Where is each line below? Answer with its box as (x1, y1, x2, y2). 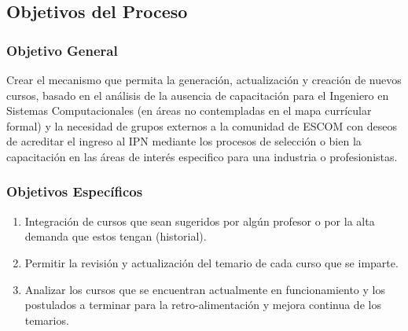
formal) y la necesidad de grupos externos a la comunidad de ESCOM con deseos (6, 117, 397, 134)
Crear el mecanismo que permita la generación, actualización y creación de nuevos (6, 72, 402, 87)
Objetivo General (6, 40, 118, 60)
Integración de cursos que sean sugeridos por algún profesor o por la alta (24, 212, 375, 229)
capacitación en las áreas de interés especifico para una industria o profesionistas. (6, 148, 398, 164)
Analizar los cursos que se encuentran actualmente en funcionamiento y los (24, 281, 385, 297)
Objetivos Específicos (6, 182, 143, 201)
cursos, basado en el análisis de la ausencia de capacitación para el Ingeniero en (6, 86, 389, 103)
